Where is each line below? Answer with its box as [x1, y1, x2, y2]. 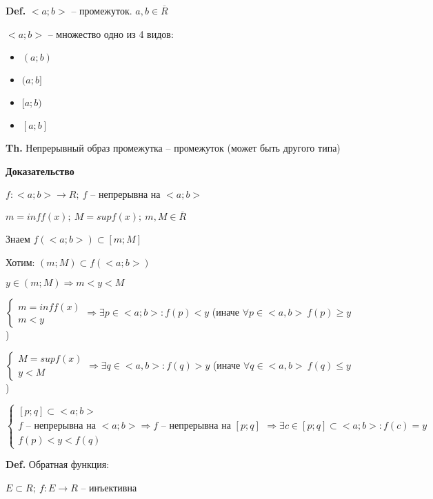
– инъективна [81, 480, 137, 494]
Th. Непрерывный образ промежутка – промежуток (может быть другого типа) [6, 141, 341, 155]
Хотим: [6, 254, 35, 269]
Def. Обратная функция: [6, 457, 110, 471]
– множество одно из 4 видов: [48, 26, 174, 41]
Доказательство [6, 163, 74, 178]
